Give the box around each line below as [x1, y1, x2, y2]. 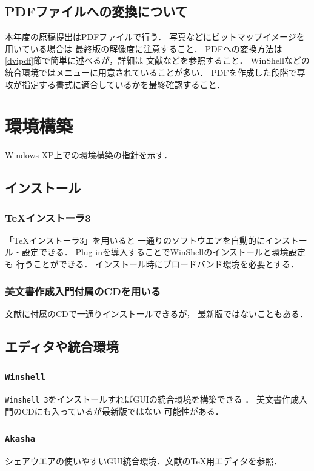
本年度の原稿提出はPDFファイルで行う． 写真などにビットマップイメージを [5, 30, 305, 43]
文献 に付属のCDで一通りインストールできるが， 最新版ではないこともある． [5, 307, 309, 319]
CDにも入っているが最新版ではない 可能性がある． [21, 404, 224, 417]
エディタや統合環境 [5, 336, 119, 355]
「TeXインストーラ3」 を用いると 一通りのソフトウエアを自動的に [5, 233, 266, 246]
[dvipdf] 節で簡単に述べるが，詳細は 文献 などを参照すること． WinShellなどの [5, 54, 310, 67]
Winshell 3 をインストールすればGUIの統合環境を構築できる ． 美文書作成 [5, 393, 299, 406]
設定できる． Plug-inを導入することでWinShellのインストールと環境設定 [21, 246, 306, 258]
